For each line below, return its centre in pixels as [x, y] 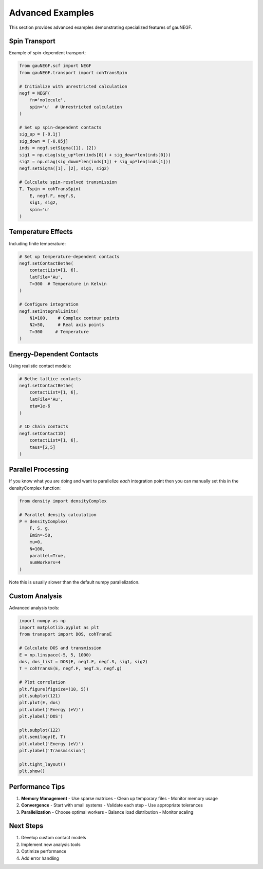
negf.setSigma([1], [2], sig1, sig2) [64, 168]
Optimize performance [44, 851]
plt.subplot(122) [40, 730]
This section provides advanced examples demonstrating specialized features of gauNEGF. [101, 27]
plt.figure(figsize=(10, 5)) [54, 689]
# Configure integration [49, 304]
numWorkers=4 [45, 563]
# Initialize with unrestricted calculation [73, 86]
